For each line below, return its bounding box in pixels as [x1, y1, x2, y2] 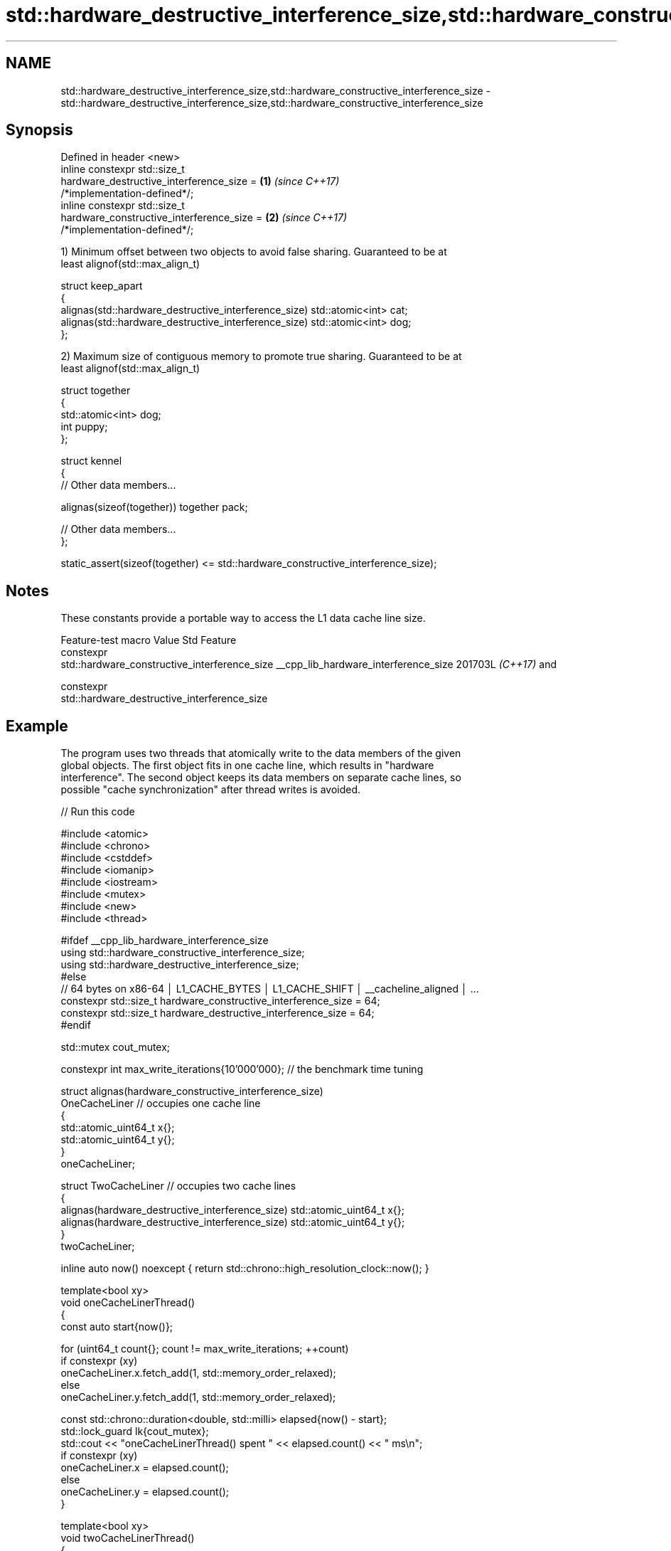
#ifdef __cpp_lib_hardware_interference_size [60, 934, 269, 947]
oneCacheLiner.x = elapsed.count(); [60, 1461, 229, 1474]
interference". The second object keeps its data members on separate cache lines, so [60, 771, 461, 784]
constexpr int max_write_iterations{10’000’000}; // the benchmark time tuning [60, 1063, 424, 1076]
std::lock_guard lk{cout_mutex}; [60, 1425, 209, 1438]
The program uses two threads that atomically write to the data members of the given [60, 747, 461, 760]
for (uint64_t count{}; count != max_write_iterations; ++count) [60, 1343, 349, 1355]
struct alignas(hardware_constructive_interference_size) [60, 1085, 323, 1098]
